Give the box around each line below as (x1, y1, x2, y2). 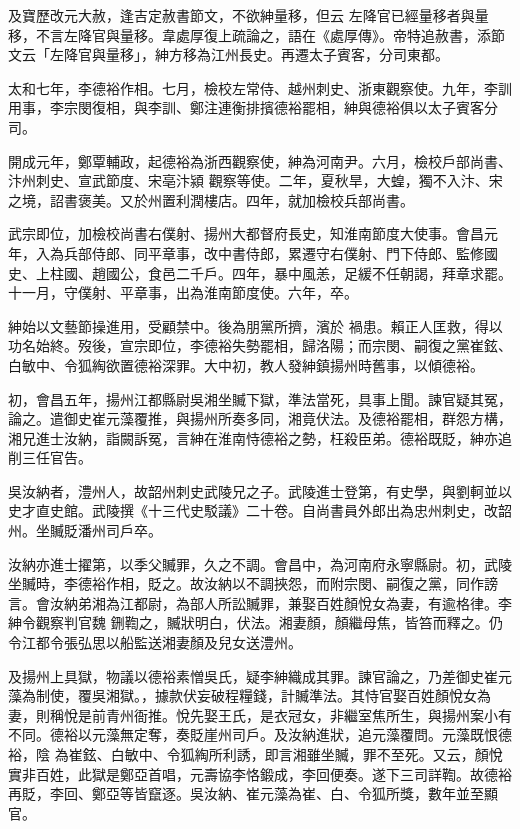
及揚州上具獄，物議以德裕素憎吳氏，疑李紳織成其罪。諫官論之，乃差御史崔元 (8, 665, 512, 686)
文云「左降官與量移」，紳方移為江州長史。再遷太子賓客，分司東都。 (8, 44, 449, 65)
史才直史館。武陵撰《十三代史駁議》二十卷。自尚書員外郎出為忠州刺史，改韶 (8, 500, 512, 521)
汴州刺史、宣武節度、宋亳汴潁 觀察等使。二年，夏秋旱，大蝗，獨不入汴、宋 (8, 170, 503, 191)
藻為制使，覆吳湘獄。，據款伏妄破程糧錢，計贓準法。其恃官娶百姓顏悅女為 (8, 685, 491, 706)
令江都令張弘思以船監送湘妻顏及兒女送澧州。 (8, 632, 302, 653)
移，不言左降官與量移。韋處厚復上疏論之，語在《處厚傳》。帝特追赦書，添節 (8, 24, 505, 45)
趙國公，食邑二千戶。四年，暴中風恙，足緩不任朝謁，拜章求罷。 (91, 262, 512, 283)
